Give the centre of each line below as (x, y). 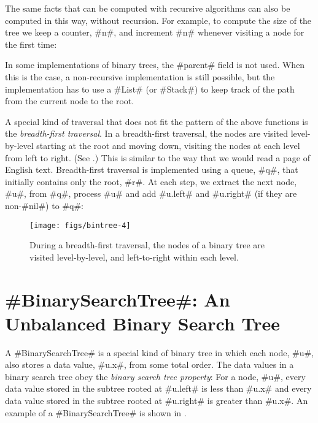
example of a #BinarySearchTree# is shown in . (96, 412)
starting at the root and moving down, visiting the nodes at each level (168, 145)
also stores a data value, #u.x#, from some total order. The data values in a (149, 364)
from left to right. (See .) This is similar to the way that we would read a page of (157, 157)
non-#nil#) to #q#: (44, 205)
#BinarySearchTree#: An (118, 299)
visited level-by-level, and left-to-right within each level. (134, 257)
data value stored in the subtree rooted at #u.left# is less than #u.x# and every (158, 388)
